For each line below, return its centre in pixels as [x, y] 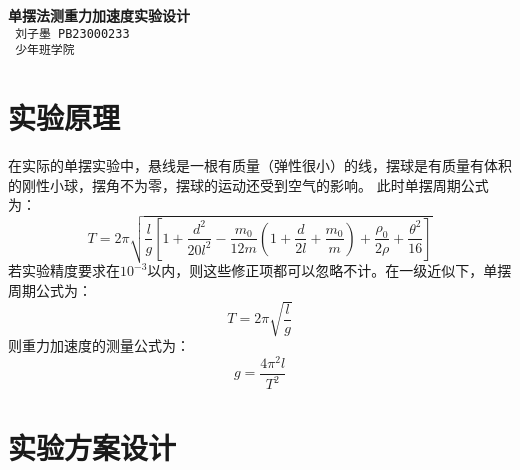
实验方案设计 [92, 447]
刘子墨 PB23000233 [72, 33]
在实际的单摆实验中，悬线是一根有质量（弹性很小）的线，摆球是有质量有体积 [260, 165]
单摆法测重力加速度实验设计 [99, 15]
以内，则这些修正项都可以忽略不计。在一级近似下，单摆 [329, 270]
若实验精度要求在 [64, 270]
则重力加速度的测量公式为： [99, 345]
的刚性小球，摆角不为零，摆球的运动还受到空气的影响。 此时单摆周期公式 [248, 184]
